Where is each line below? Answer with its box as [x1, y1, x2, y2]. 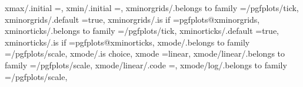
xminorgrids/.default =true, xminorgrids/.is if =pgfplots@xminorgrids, [5, 13, 260, 25]
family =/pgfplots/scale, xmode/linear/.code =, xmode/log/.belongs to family [5, 58, 287, 71]
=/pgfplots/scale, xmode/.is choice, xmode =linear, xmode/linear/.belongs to [5, 47, 285, 60]
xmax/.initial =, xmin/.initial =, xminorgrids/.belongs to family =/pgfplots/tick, [5, 2, 299, 13]
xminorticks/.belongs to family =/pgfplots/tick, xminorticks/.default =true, [5, 25, 279, 37]
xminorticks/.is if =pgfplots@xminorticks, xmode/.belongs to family [5, 36, 250, 48]
